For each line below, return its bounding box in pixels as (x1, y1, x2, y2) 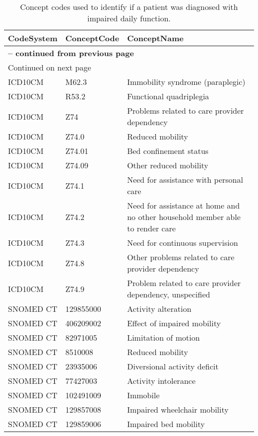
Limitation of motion (127, 332, 200, 343)
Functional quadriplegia (127, 90, 209, 102)
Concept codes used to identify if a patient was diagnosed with (20, 1, 238, 12)
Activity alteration (127, 303, 192, 314)
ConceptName (127, 32, 184, 44)
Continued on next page (8, 62, 91, 73)
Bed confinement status (127, 145, 209, 156)
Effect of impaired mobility (127, 317, 221, 329)
